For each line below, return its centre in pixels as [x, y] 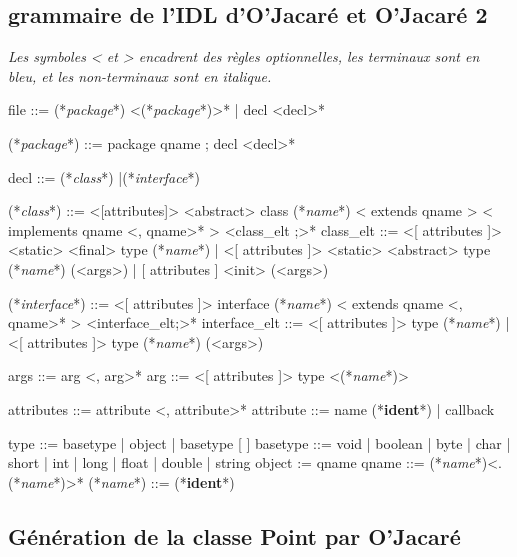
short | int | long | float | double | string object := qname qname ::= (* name [241, 462]
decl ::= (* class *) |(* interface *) [104, 176]
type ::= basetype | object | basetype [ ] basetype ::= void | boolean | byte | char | [259, 442]
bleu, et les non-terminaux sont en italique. [140, 75]
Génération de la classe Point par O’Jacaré [234, 535]
